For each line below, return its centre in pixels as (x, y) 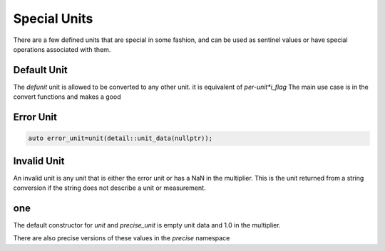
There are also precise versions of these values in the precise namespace (122, 238)
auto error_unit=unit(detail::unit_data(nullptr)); (120, 138)
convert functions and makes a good (67, 97)
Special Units (53, 18)
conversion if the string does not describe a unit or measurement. (109, 188)
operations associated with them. (62, 49)
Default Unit (40, 70)
